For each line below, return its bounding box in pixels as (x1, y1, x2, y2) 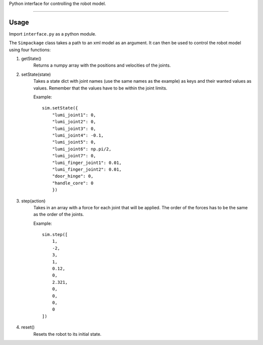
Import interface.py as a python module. (9, 31, 97, 36)
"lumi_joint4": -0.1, (52, 132, 104, 138)
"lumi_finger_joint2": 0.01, (52, 166, 122, 172)
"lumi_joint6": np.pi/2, (52, 146, 112, 152)
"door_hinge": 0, (52, 173, 94, 179)
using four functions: (9, 47, 51, 53)
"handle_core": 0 (52, 180, 94, 186)
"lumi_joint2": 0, (52, 119, 96, 125)
